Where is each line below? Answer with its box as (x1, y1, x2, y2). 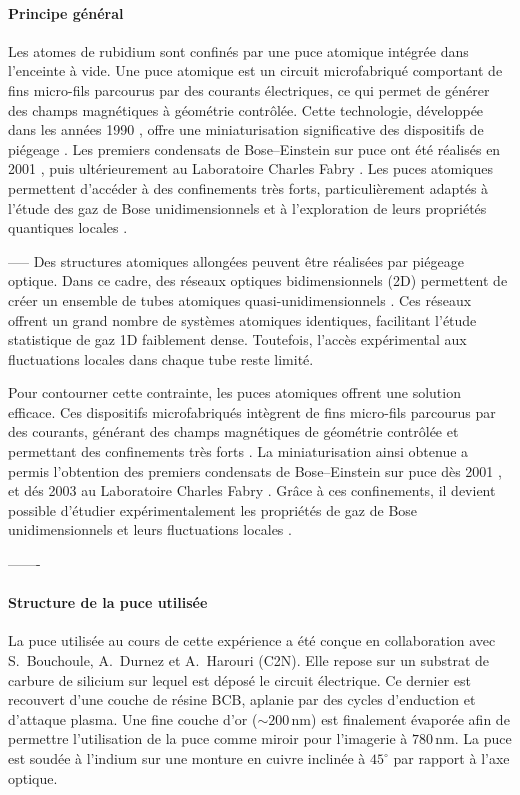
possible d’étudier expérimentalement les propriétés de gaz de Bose (8, 499, 418, 520)
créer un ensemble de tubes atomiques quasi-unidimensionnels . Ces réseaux (8, 289, 472, 310)
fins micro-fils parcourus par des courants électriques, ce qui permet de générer (8, 79, 490, 100)
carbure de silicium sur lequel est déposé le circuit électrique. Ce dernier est (8, 669, 471, 690)
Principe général (8, 2, 124, 23)
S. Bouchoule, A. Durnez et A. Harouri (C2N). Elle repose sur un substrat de (8, 650, 490, 671)
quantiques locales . (8, 217, 128, 238)
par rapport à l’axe (393, 748, 510, 768)
